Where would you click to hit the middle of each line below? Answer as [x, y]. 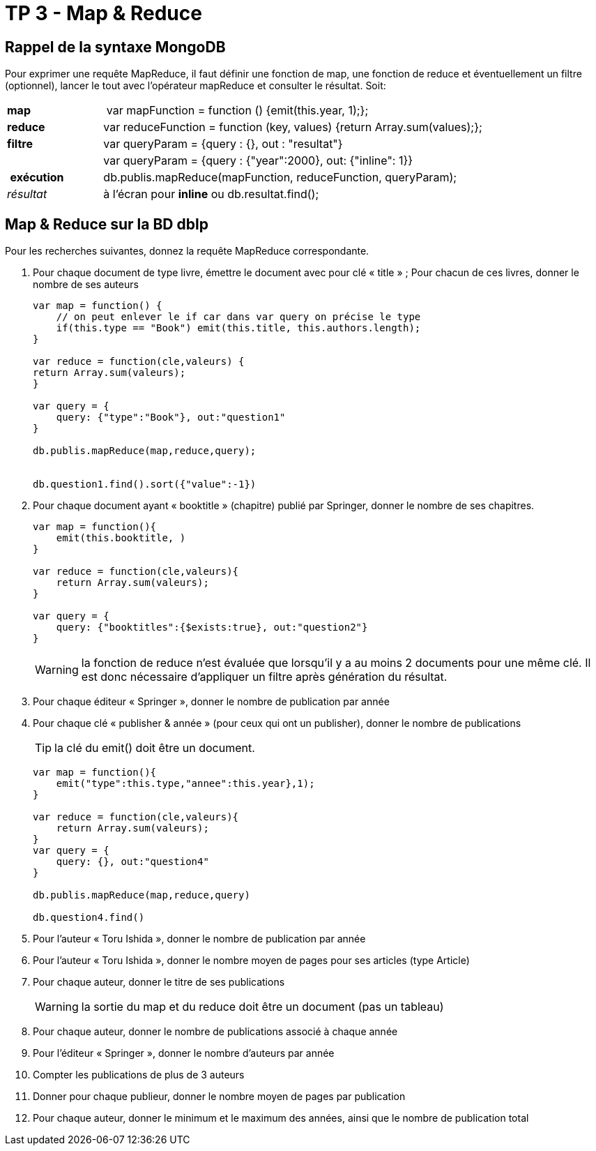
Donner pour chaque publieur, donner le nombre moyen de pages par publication [219, 1097]
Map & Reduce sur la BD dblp [107, 224]
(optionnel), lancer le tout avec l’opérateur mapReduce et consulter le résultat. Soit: [196, 86]
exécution [37, 178]
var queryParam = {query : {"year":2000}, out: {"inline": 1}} [258, 161]
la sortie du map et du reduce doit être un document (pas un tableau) [262, 1007]
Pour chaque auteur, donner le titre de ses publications [159, 982]
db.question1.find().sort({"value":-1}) [145, 484]
